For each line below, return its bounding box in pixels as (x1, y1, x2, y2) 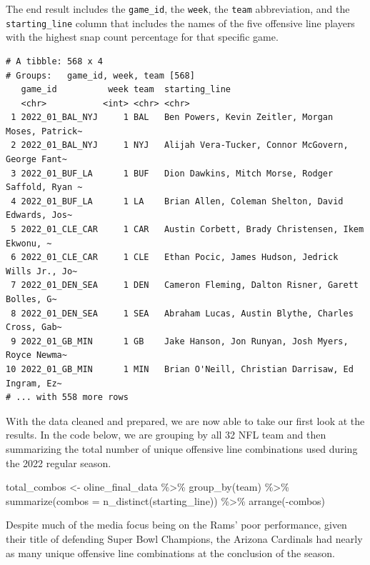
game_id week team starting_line (21, 84, 231, 95)
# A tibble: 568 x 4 (6, 56, 104, 66)
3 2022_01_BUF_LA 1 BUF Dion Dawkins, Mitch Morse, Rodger (11, 168, 334, 179)
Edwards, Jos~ (6, 210, 73, 221)
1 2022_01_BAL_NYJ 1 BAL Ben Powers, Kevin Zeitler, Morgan (11, 112, 334, 123)
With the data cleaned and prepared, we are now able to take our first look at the (6, 413, 365, 428)
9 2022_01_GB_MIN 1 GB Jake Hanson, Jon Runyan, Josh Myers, (11, 336, 349, 346)
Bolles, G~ (6, 294, 57, 304)
